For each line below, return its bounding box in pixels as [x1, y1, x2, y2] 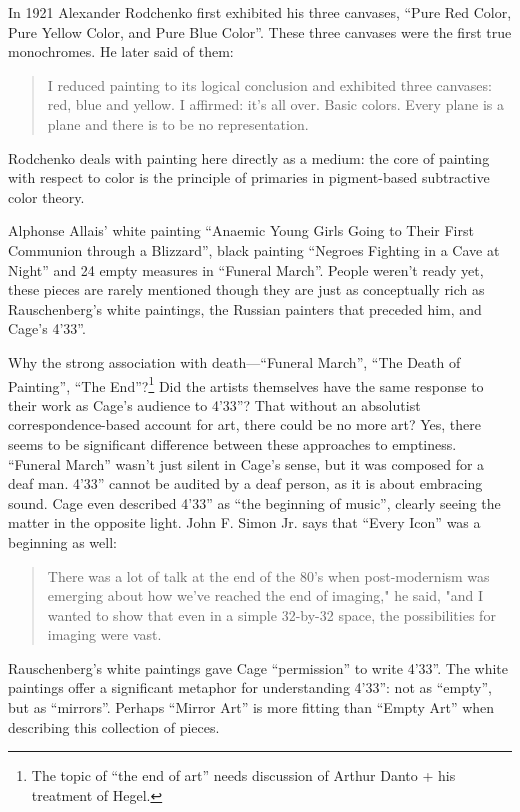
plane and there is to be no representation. [47, 113, 309, 134]
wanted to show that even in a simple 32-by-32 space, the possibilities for [47, 604, 496, 625]
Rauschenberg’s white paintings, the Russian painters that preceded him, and [8, 298, 482, 319]
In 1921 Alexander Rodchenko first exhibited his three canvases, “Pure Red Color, [8, 2, 512, 22]
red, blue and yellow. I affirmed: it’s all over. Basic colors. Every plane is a [47, 94, 505, 115]
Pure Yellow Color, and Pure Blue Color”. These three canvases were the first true [8, 21, 512, 42]
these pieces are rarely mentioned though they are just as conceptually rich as [8, 279, 485, 300]
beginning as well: [8, 531, 117, 552]
